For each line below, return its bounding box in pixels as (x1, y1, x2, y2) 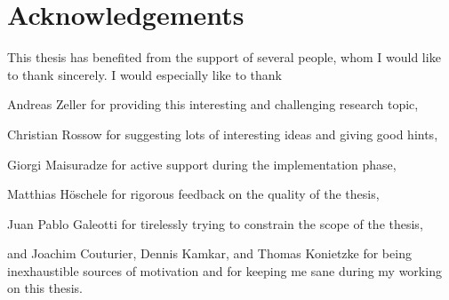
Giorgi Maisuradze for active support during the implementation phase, (7, 154, 397, 173)
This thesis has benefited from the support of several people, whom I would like (7, 48, 441, 67)
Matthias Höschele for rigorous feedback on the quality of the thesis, (7, 185, 380, 203)
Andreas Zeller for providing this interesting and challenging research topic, (7, 95, 419, 114)
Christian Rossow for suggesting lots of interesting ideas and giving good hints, (7, 124, 438, 143)
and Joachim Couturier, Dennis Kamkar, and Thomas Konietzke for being (7, 244, 412, 263)
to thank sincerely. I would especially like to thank (7, 65, 282, 83)
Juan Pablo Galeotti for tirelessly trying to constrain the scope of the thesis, (7, 214, 423, 233)
